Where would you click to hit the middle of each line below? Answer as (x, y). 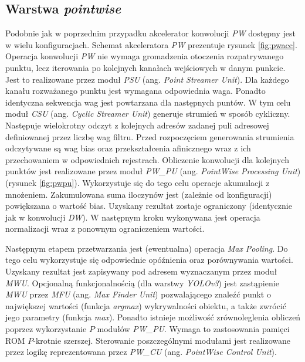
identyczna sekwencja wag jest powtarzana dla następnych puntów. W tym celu (148, 102)
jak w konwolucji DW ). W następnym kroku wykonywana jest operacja (133, 217)
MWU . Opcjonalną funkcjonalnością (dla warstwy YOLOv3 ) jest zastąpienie (142, 283)
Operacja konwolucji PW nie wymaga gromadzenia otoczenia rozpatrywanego (145, 56)
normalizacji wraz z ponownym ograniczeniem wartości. (105, 229)
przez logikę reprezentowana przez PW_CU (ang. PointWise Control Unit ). (141, 352)
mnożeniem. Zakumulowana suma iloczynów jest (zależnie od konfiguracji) (139, 194)
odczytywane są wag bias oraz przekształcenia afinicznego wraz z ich (128, 148)
